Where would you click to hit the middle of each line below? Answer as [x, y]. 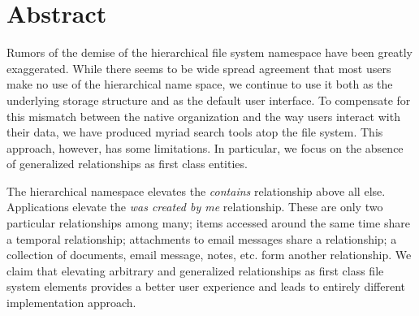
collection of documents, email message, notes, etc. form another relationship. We [209, 255]
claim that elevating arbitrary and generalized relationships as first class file [195, 270]
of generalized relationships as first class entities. [127, 164]
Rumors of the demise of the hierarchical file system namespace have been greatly [209, 52]
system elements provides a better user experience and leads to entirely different [206, 286]
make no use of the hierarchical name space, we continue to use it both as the [200, 84]
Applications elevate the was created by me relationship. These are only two [195, 207]
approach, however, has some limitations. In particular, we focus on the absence [205, 147]
